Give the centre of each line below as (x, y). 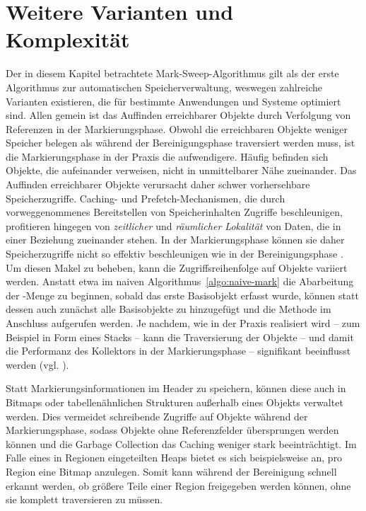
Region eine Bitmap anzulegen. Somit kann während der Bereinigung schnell (171, 471)
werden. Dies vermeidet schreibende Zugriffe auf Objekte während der (157, 416)
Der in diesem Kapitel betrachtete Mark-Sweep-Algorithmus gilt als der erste (172, 73)
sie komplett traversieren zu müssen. (84, 499)
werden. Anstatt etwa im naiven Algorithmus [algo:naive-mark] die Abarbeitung (180, 281)
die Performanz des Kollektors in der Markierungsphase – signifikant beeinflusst (178, 351)
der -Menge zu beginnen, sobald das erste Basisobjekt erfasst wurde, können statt (182, 295)
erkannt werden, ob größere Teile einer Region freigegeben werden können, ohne (178, 485)
